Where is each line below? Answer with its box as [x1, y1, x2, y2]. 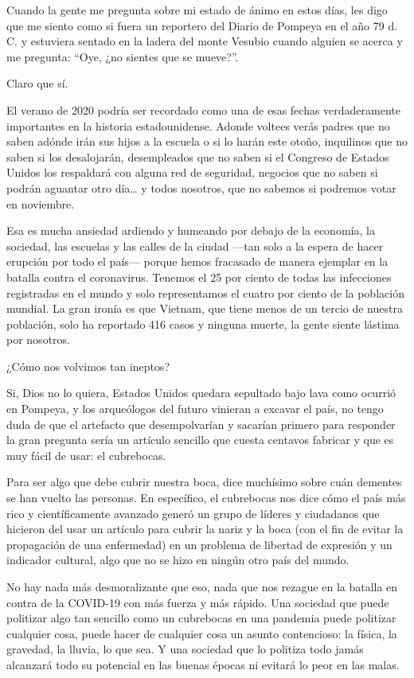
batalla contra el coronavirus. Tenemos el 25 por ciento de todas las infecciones [6, 268, 392, 285]
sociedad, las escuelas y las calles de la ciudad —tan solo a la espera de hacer [6, 237, 384, 254]
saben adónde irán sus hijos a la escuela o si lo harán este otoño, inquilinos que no [6, 133, 408, 150]
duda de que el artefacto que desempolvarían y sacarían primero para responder [6, 415, 396, 432]
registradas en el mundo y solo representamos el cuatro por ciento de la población [6, 284, 404, 301]
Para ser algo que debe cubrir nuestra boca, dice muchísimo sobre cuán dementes [6, 473, 402, 490]
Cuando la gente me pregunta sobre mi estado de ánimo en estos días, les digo [6, 2, 388, 18]
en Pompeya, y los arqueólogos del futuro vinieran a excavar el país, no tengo [6, 400, 384, 417]
